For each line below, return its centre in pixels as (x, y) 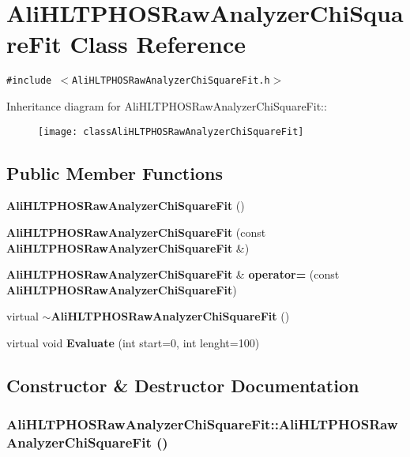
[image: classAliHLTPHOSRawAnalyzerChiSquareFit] (171, 131)
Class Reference (158, 44)
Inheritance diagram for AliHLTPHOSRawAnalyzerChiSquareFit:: (167, 105)
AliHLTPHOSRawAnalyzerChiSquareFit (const (136, 232)
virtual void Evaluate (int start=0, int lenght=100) (133, 342)
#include (29, 81)
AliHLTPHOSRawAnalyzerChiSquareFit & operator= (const (173, 274)
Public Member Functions (115, 172)
